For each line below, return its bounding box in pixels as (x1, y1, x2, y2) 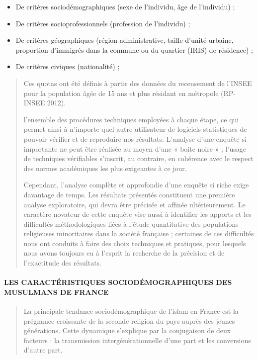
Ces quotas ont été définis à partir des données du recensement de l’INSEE (23, 78, 252, 88)
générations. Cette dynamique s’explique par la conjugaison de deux (23, 325, 231, 336)
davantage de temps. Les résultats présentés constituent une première (23, 189, 235, 199)
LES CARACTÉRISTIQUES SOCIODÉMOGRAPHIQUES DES (4, 277, 232, 287)
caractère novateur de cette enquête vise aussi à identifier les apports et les (23, 209, 252, 219)
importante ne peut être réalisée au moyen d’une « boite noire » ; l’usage (23, 143, 246, 154)
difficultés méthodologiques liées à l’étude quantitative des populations (23, 218, 239, 229)
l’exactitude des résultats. (23, 258, 102, 268)
